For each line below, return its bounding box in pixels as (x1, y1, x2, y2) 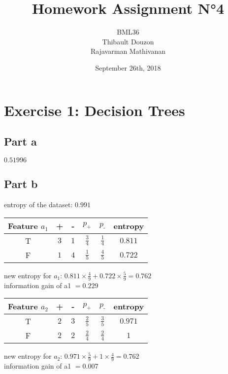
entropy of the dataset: (4, 199, 73, 210)
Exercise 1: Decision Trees (4, 100, 185, 120)
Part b (4, 176, 38, 191)
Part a (4, 134, 37, 149)
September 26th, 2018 (95, 62, 161, 73)
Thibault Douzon (102, 36, 154, 46)
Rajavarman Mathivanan (91, 46, 165, 56)
